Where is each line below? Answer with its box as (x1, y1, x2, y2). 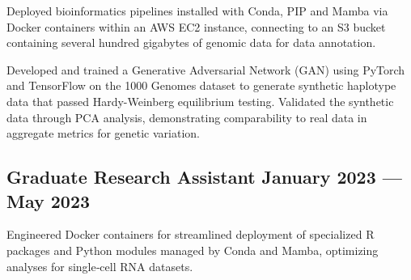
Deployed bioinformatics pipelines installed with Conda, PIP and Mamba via (6, 2, 388, 19)
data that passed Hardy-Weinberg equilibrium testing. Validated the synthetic (6, 92, 394, 109)
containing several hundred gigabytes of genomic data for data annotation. (6, 34, 376, 51)
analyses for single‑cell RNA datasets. (6, 257, 193, 274)
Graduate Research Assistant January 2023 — (6, 164, 402, 189)
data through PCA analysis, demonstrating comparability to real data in (6, 108, 367, 125)
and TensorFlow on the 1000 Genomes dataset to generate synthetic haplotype (6, 77, 396, 94)
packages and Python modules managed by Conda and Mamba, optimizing (6, 241, 379, 258)
